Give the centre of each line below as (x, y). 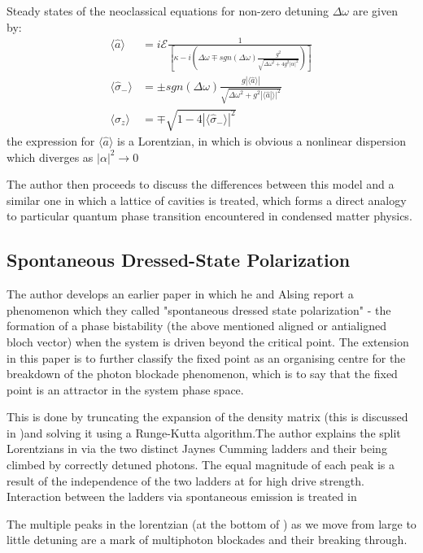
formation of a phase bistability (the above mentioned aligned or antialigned (196, 326)
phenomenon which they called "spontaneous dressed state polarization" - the (199, 309)
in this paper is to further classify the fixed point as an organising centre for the (206, 357)
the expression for (51, 140)
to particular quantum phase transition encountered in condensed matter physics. (209, 216)
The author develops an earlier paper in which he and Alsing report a (180, 294)
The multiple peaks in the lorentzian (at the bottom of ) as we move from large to (211, 523)
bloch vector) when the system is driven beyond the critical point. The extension (208, 341)
